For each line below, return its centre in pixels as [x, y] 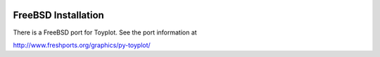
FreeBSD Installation [59, 15]
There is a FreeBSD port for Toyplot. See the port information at [105, 32]
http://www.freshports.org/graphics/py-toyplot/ [82, 45]
